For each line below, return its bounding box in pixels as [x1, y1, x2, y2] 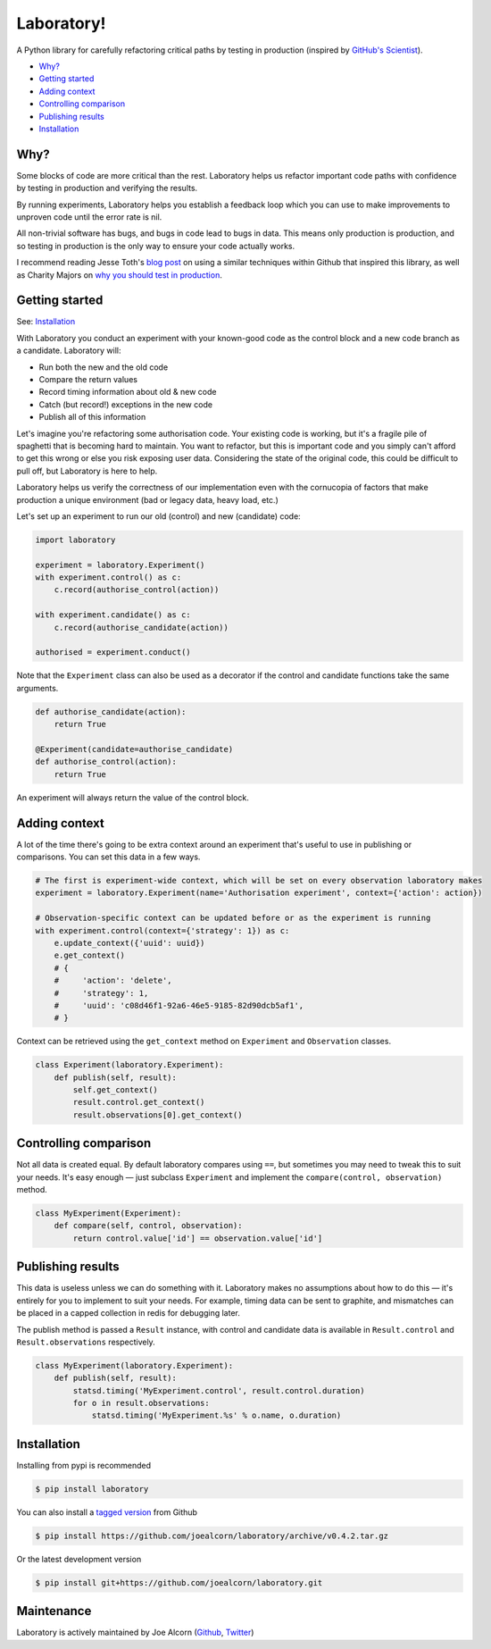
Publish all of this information [38, 412, 146, 423]
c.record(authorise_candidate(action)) [54, 622, 229, 632]
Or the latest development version [16, 1553, 142, 1564]
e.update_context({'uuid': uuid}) [54, 938, 205, 948]
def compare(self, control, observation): [54, 1220, 243, 1231]
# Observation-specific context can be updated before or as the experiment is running [35, 913, 431, 924]
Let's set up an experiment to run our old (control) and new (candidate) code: [16, 510, 301, 522]
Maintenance [16, 1603, 92, 1619]
